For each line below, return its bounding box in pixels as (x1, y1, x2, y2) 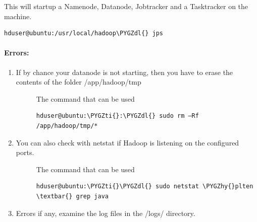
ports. (16, 147, 34, 158)
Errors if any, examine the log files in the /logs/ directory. (16, 207, 195, 218)
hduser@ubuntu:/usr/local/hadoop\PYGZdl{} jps (4, 30, 163, 37)
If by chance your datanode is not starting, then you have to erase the (16, 66, 233, 77)
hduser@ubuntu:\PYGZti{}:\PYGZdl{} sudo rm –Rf (36, 112, 199, 120)
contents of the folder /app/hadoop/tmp (16, 77, 141, 87)
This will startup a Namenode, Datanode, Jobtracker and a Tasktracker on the (4, 1, 248, 11)
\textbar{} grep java (36, 192, 109, 200)
